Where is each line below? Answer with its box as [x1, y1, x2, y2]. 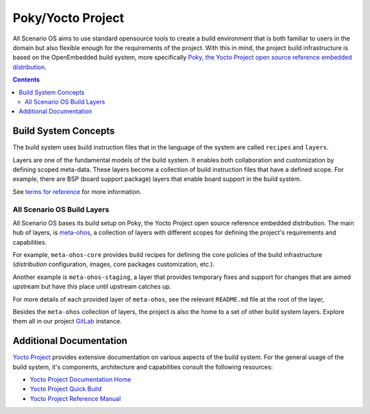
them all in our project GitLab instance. [12, 317, 123, 326]
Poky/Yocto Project [12, 10, 125, 25]
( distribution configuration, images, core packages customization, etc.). [12, 260, 215, 269]
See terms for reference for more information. [12, 187, 142, 195]
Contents [12, 75, 40, 84]
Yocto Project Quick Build [29, 385, 102, 393]
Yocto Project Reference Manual [29, 394, 121, 402]
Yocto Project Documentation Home [29, 376, 132, 384]
